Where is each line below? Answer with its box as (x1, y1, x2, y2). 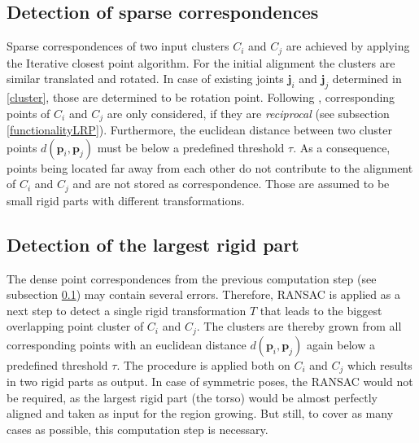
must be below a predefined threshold (97, 138, 285, 156)
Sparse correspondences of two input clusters (7, 37, 229, 55)
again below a (306, 336, 375, 353)
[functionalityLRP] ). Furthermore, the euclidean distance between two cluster (7, 121, 393, 138)
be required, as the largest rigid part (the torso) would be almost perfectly (7, 388, 378, 406)
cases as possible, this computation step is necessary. (7, 421, 268, 437)
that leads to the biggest (260, 301, 382, 318)
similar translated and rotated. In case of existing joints (7, 70, 284, 87)
